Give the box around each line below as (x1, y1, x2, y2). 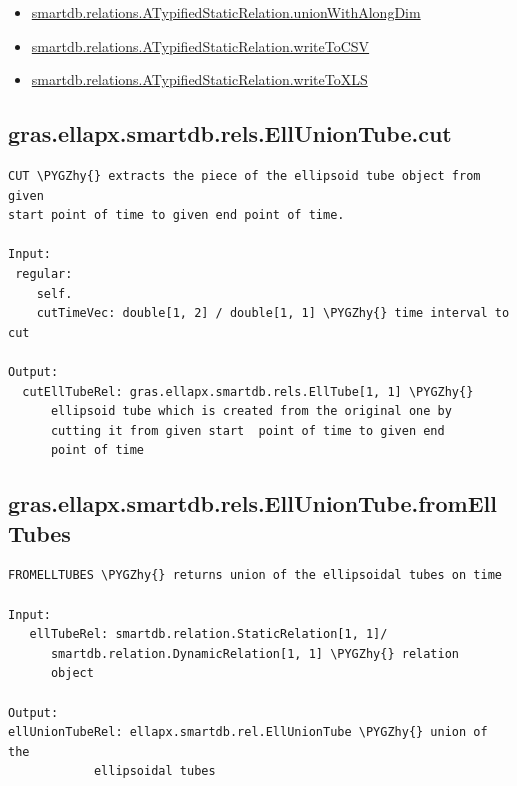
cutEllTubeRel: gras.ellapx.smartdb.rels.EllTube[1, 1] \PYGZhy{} (22, 384, 474, 399)
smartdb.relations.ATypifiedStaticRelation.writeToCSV (31, 35, 370, 56)
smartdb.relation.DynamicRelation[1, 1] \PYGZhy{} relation (50, 646, 460, 661)
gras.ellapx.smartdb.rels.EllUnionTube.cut (8, 118, 452, 149)
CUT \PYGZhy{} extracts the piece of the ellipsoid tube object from (8, 168, 481, 183)
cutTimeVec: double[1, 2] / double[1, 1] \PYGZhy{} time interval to (36, 306, 510, 321)
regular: (15, 266, 73, 281)
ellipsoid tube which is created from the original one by (50, 404, 452, 419)
